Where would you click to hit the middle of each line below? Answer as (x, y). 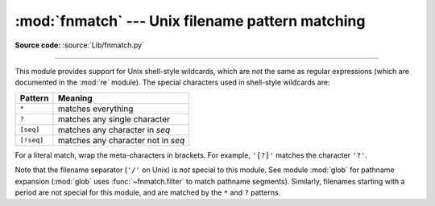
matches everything (95, 109)
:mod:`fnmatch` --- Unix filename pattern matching (190, 21)
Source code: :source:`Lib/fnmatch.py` (80, 45)
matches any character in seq (114, 130)
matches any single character (114, 119)
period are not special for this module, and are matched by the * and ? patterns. (148, 192)
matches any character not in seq (121, 140)
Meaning (75, 98)
